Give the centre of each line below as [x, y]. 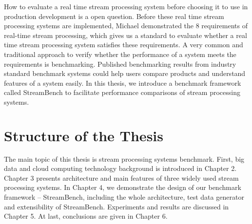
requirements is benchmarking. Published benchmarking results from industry [120, 64]
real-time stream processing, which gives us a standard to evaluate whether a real [126, 35]
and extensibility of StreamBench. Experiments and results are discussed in [116, 206]
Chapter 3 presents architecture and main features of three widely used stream [121, 177]
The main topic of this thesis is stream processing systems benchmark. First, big [124, 159]
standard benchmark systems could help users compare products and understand [125, 73]
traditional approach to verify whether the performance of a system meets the [120, 54]
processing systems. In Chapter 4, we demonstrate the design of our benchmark [123, 187]
